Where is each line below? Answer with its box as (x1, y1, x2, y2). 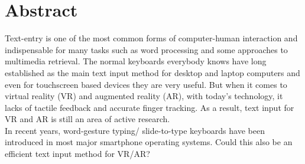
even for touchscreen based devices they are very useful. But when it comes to (5, 78, 287, 90)
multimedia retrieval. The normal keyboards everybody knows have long (5, 55, 267, 67)
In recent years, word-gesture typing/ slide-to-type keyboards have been (5, 124, 265, 136)
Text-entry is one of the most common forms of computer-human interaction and (5, 32, 298, 44)
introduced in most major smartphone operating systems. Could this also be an (5, 136, 293, 148)
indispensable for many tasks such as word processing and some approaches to (5, 43, 288, 55)
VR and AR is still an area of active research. (5, 113, 170, 125)
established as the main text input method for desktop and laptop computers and (5, 66, 300, 78)
